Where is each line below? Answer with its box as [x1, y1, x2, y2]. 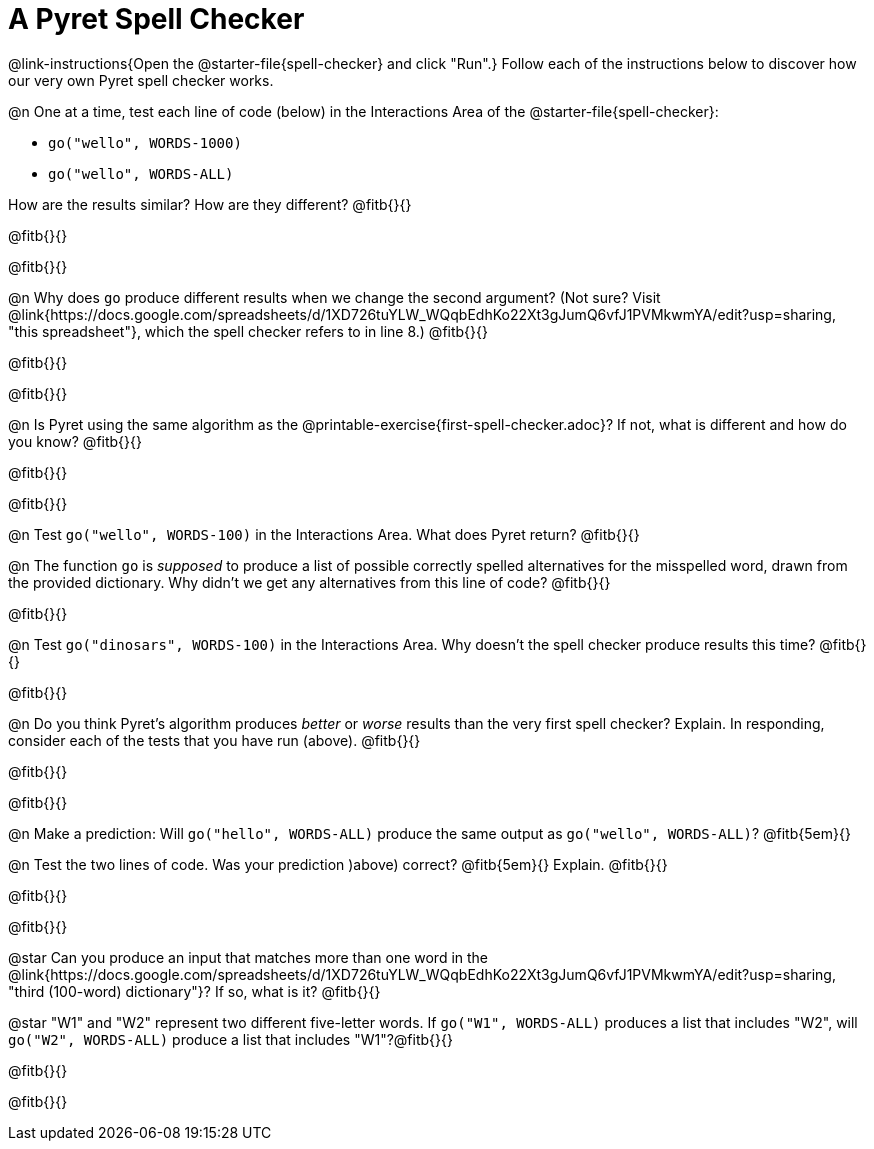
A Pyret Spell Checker [8, 2, 305, 36]
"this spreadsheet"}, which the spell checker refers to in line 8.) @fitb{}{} [8, 322, 488, 340]
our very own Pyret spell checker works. [8, 71, 274, 89]
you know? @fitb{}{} [8, 432, 142, 450]
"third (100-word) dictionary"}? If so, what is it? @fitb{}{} [8, 982, 381, 1000]
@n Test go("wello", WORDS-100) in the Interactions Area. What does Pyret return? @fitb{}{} [8, 525, 640, 543]
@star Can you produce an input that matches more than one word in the [8, 948, 489, 966]
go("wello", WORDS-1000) [48, 134, 242, 151]
